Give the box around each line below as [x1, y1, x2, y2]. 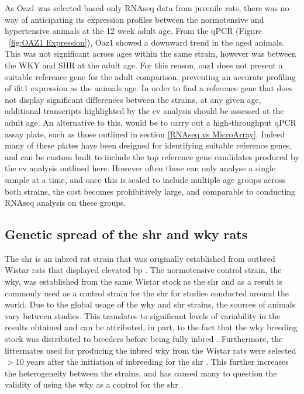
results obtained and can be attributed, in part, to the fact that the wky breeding [5, 321, 298, 333]
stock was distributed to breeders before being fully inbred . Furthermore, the [5, 333, 283, 345]
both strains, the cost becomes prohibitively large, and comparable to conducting [5, 185, 296, 197]
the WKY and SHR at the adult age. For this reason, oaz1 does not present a [5, 58, 283, 71]
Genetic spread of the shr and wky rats [5, 225, 248, 243]
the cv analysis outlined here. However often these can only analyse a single [5, 162, 276, 174]
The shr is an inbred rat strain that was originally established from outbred [5, 252, 275, 264]
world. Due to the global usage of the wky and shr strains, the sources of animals [5, 298, 296, 310]
